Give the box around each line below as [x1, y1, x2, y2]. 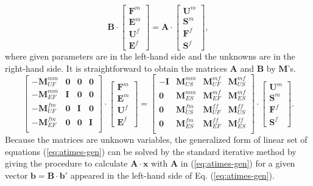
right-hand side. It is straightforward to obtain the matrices [5, 61, 227, 74]
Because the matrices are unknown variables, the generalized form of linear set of [5, 133, 308, 146]
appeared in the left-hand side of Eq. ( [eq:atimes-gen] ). [70, 169, 275, 182]
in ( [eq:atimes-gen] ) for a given [180, 157, 295, 170]
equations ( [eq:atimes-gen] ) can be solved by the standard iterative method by [5, 145, 297, 157]
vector [5, 169, 28, 182]
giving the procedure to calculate [5, 157, 128, 170]
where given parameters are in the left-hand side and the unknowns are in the [5, 50, 295, 63]
